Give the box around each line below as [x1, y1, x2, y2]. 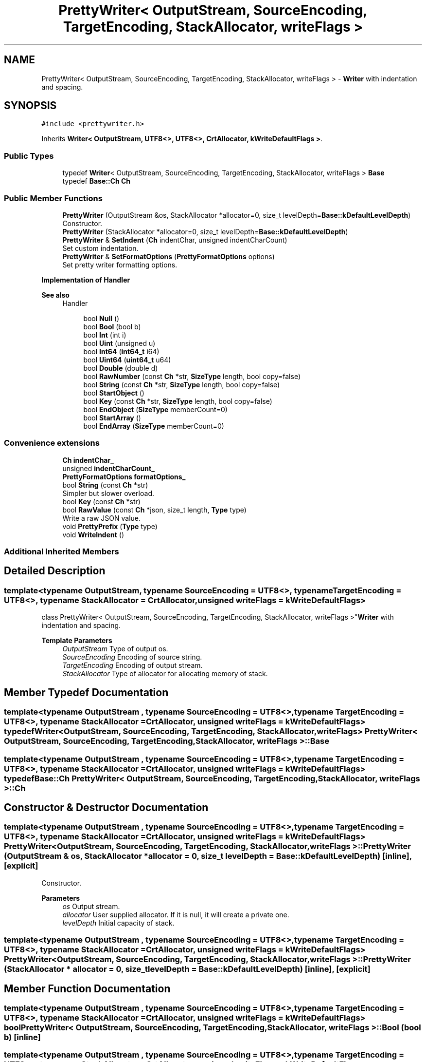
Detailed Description [4, 565, 106, 577]
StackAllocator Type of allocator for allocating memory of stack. [62, 669, 268, 678]
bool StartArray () [83, 413, 141, 422]
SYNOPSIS [4, 99, 57, 112]
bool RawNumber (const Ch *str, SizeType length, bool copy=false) [83, 372, 301, 380]
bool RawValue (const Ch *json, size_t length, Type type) [62, 505, 247, 514]
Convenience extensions [4, 438, 100, 448]
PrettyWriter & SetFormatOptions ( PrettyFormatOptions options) [62, 252, 275, 261]
